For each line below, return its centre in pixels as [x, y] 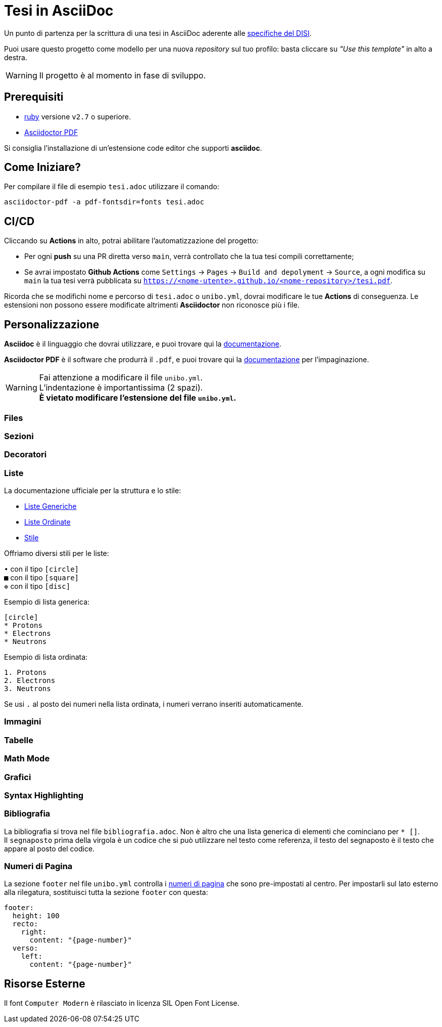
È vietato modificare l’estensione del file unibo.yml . [138, 398]
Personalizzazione [52, 324]
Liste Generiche [51, 506]
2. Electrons [30, 680]
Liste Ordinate [47, 522]
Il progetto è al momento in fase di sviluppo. [122, 75]
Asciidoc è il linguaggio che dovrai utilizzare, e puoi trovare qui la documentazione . [143, 344]
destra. [16, 57]
